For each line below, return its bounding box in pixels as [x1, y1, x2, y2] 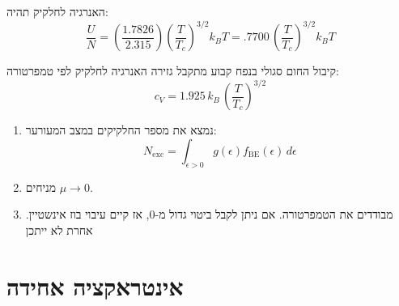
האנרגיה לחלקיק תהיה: [6, 3, 108, 19]
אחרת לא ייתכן [25, 221, 93, 238]
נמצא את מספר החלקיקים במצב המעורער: [25, 121, 217, 138]
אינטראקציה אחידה [6, 269, 184, 302]
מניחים [25, 178, 57, 195]
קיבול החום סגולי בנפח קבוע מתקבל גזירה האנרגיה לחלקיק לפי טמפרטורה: [6, 62, 339, 79]
